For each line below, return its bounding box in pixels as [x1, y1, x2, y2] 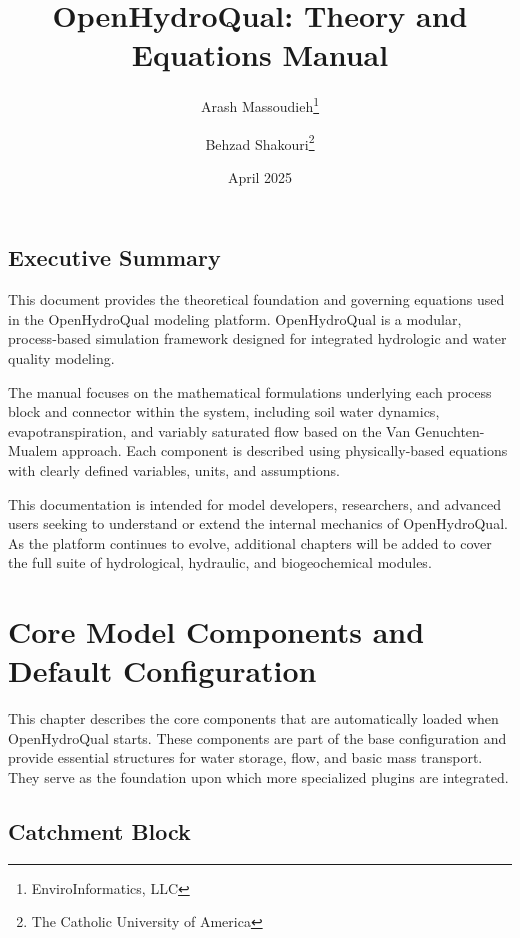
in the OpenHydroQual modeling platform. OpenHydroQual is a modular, [8, 308, 462, 329]
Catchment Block [8, 816, 191, 847]
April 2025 [227, 166, 293, 187]
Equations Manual [131, 34, 389, 75]
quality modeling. [8, 348, 115, 368]
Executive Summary [8, 242, 221, 273]
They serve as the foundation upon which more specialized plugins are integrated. [8, 767, 509, 788]
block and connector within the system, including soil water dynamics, [8, 401, 440, 422]
